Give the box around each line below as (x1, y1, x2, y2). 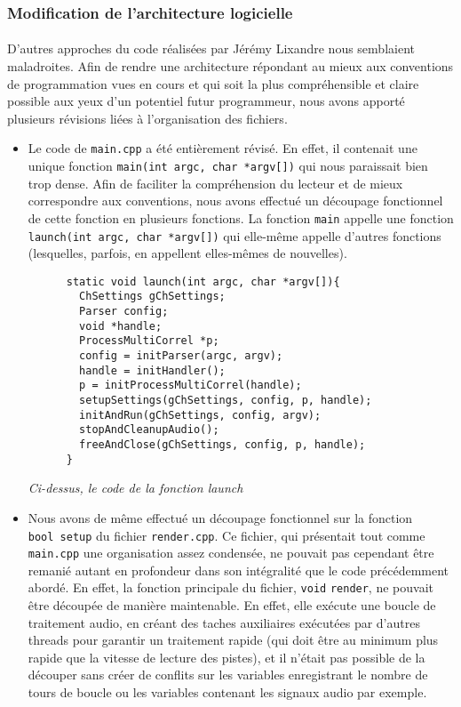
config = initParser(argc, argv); (79, 349, 283, 363)
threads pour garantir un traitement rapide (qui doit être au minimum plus (28, 631, 439, 649)
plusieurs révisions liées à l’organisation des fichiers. (7, 108, 288, 127)
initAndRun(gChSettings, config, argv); (79, 408, 322, 422)
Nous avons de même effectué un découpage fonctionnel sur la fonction (28, 508, 413, 526)
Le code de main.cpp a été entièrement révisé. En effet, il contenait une (28, 139, 417, 157)
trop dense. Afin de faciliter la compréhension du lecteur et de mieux (28, 173, 403, 192)
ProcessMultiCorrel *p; (79, 334, 219, 348)
